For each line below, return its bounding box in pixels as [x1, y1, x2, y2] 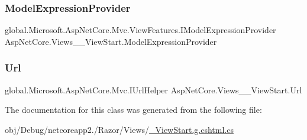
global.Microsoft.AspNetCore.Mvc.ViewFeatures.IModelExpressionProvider [5, 24, 276, 36]
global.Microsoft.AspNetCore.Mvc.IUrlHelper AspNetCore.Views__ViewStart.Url [5, 83, 302, 96]
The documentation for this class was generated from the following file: [5, 103, 262, 116]
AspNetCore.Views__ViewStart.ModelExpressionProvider [5, 35, 217, 47]
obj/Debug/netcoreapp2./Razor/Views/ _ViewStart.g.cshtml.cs [5, 123, 234, 135]
